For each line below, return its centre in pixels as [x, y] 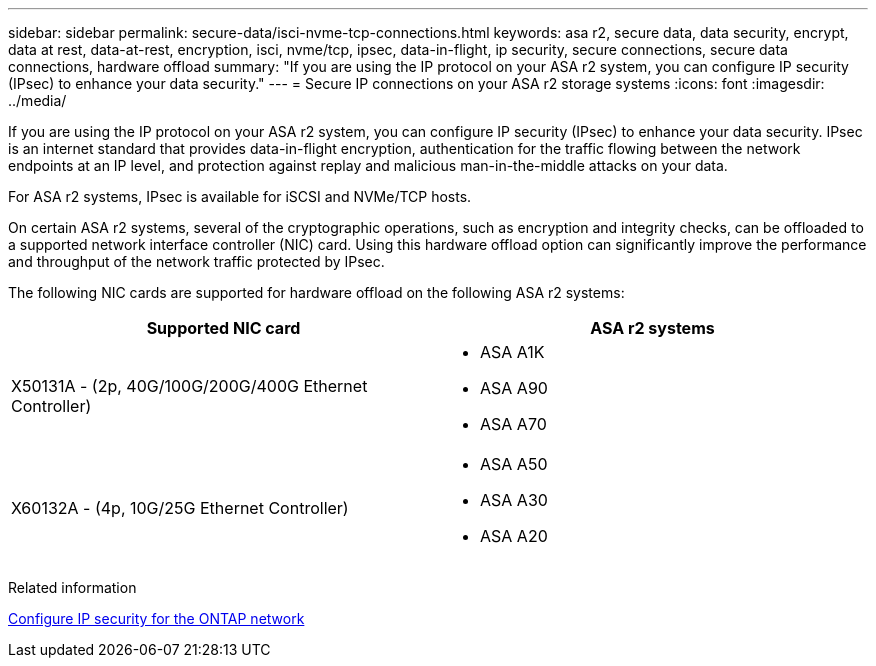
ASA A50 [514, 464]
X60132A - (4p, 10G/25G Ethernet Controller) [180, 508]
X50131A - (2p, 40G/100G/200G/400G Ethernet [189, 386]
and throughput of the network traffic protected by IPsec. [196, 261]
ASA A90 [514, 388]
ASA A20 [514, 536]
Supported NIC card [223, 328]
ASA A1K [512, 352]
